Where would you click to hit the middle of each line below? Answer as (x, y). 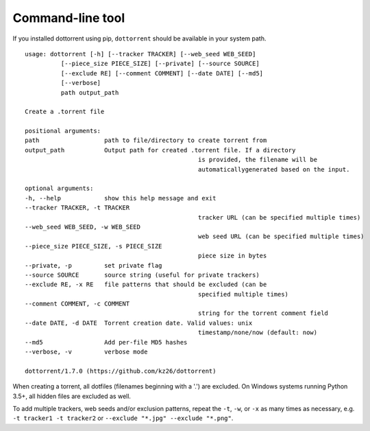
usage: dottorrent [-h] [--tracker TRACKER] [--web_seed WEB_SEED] (140, 54)
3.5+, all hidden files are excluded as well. (72, 396)
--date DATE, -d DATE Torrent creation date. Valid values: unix (139, 323)
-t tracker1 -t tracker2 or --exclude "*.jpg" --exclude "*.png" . (123, 418)
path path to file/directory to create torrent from (146, 140)
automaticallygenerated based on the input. (274, 169)
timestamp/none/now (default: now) (258, 333)
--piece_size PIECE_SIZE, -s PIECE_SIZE (94, 246)
